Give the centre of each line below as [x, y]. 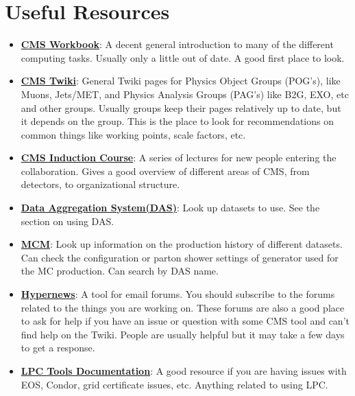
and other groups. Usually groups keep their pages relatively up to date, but [181, 107]
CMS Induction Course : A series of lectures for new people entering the [179, 158]
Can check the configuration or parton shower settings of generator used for [180, 257]
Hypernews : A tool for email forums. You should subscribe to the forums [178, 294]
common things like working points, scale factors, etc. [133, 134]
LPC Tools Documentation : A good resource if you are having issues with [184, 371]
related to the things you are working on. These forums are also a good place [183, 307]
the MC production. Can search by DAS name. [120, 271]
